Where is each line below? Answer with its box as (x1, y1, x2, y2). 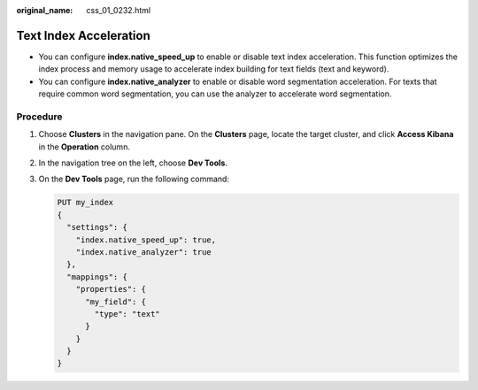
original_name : (16, 5, 73, 15)
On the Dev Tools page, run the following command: (38, 173, 230, 185)
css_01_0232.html (86, 5, 150, 15)
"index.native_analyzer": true (75, 247, 212, 256)
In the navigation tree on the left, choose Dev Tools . (38, 157, 227, 168)
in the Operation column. (38, 141, 130, 152)
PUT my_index (57, 197, 114, 208)
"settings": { (66, 222, 128, 233)
